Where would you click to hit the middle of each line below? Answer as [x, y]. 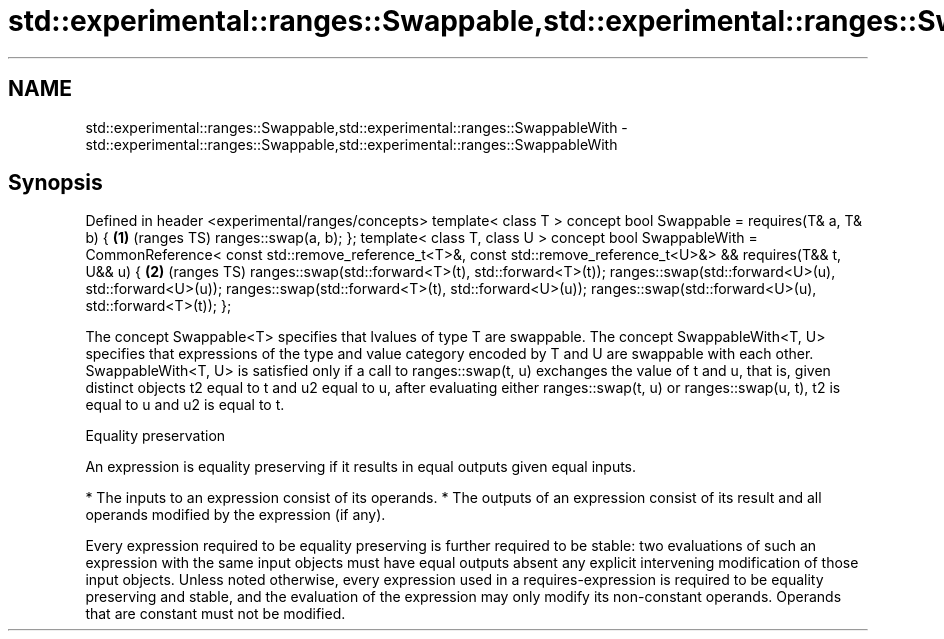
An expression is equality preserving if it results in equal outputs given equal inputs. [361, 467]
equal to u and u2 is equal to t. [185, 405]
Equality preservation [155, 436]
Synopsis [55, 183]
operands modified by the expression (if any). [235, 515]
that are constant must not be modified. [215, 614]
